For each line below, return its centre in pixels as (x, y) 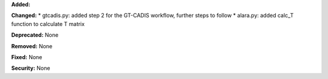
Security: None (31, 68)
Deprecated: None (35, 35)
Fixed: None (27, 57)
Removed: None (32, 46)
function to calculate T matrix (48, 24)
